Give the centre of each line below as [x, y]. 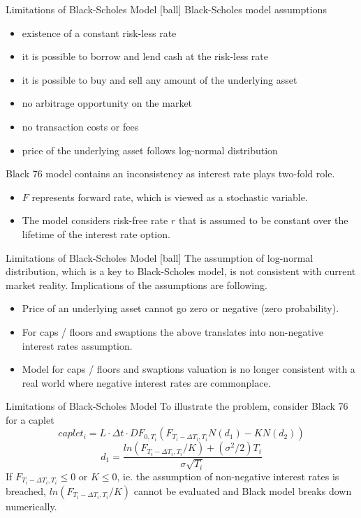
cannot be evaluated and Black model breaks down [243, 490]
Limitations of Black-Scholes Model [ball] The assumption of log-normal [160, 257]
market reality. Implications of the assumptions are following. [137, 284]
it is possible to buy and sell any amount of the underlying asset [160, 79]
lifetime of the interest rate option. [96, 234]
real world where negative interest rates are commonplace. [146, 382]
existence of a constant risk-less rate [99, 32]
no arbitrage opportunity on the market [107, 103]
